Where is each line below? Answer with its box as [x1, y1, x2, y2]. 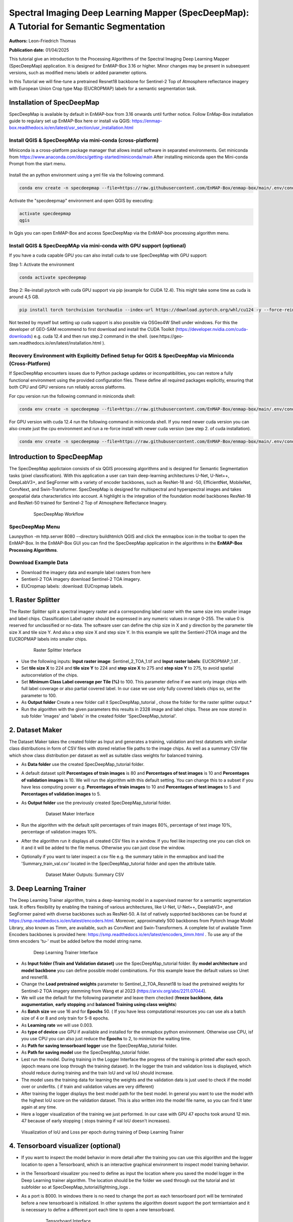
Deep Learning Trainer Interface [33, 949, 98, 955]
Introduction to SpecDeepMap [9, 453, 103, 461]
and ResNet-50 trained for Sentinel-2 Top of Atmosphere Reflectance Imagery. [9, 500, 168, 506]
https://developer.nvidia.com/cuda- [176, 327, 249, 332]
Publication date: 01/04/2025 [9, 47, 69, 53]
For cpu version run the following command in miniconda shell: [9, 393, 136, 399]
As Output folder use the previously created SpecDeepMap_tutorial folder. [21, 800, 171, 806]
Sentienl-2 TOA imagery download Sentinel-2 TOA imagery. [21, 576, 141, 582]
